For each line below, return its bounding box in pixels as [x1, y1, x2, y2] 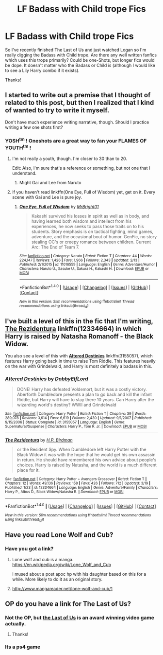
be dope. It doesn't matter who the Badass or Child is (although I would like [5, 62, 155, 68]
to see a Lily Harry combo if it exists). [5, 67, 80, 73]
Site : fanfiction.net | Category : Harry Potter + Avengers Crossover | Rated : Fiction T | [5, 477, 147, 482]
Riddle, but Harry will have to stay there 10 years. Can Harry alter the [16, 397, 154, 403]
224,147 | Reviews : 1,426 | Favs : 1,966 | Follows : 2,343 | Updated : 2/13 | [19, 258, 140, 263]
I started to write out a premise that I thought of [5, 91, 151, 99]
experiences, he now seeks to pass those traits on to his [31, 223, 144, 229]
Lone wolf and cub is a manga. [12, 556, 74, 562]
